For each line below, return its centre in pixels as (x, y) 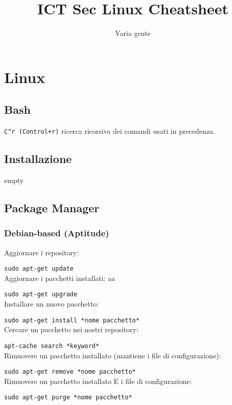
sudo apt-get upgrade (41, 295)
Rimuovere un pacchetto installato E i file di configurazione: (98, 381)
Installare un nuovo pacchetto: (52, 304)
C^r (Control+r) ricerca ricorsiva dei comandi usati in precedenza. (110, 131)
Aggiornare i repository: (42, 252)
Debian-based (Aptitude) (57, 233)
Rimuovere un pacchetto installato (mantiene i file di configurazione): (113, 355)
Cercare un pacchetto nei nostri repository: (71, 329)
